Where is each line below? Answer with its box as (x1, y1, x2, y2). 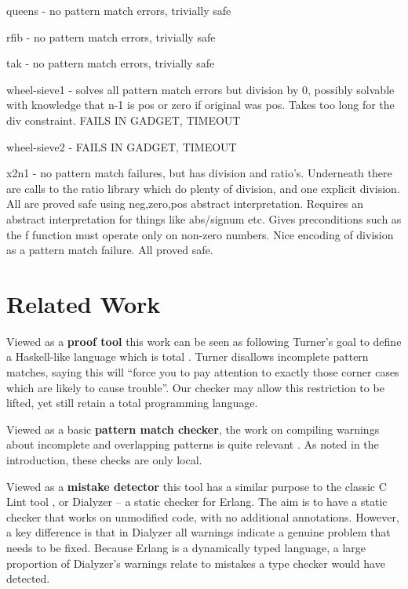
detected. (6, 570, 50, 587)
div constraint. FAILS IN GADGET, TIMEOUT (6, 111, 241, 128)
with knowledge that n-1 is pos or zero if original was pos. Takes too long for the (6, 96, 395, 113)
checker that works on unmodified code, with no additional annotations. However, (6, 508, 399, 525)
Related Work (6, 287, 161, 319)
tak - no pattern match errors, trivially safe (6, 55, 215, 71)
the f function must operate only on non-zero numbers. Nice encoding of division (6, 226, 394, 242)
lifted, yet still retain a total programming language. (6, 394, 258, 411)
